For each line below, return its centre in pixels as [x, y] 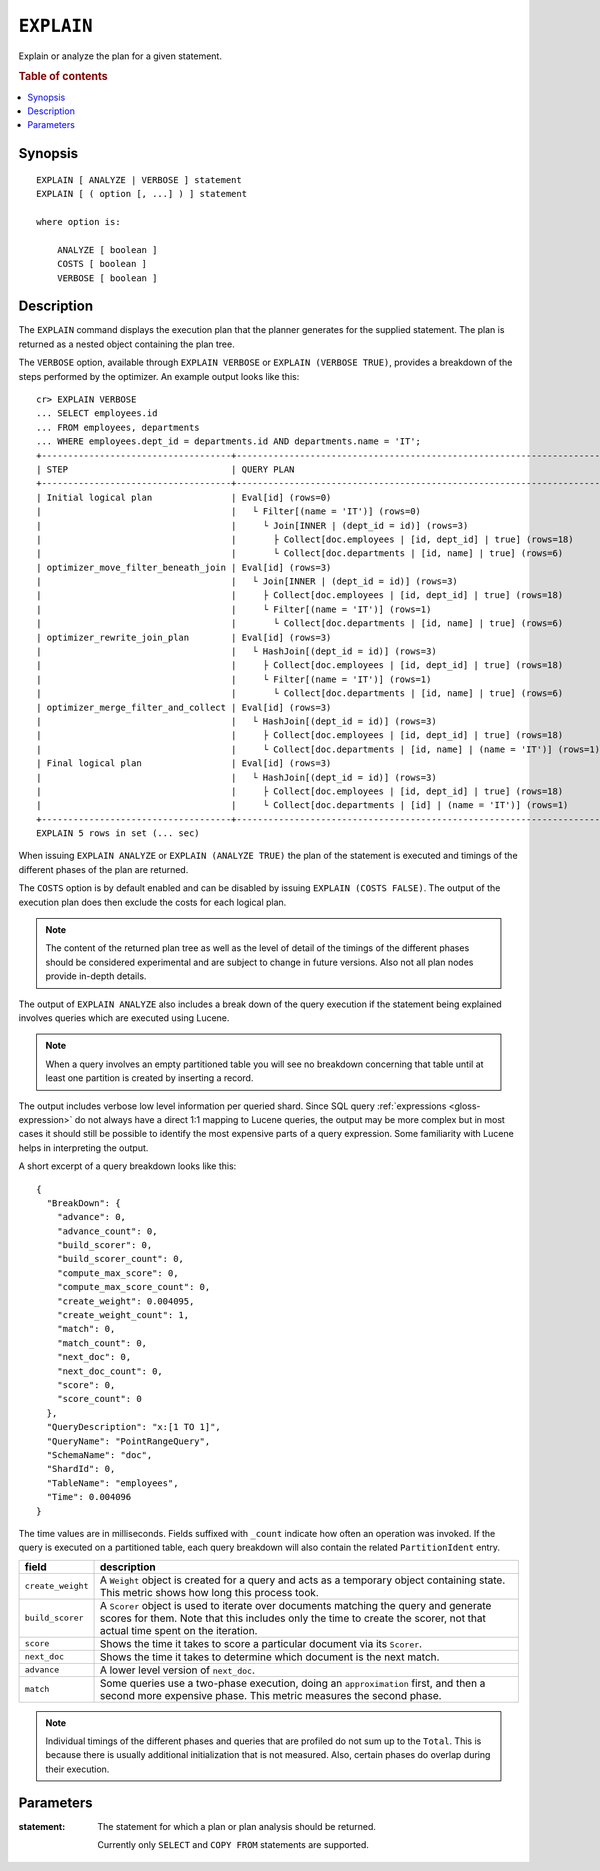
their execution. [77, 1769]
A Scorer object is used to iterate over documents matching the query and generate [295, 1605]
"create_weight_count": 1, [123, 1315]
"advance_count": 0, [107, 1231]
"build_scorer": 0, [104, 1245]
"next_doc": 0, [94, 1357]
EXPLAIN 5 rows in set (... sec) [118, 833]
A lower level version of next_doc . [177, 1670]
